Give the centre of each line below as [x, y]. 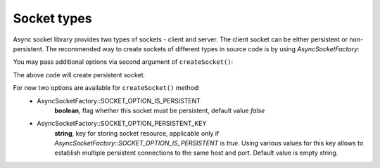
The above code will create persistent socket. [79, 75]
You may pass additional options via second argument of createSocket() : [123, 62]
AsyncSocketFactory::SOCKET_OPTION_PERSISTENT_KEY [122, 124]
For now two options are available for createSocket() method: [107, 88]
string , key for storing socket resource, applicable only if [137, 133]
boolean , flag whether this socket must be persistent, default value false [160, 110]
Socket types [52, 18]
